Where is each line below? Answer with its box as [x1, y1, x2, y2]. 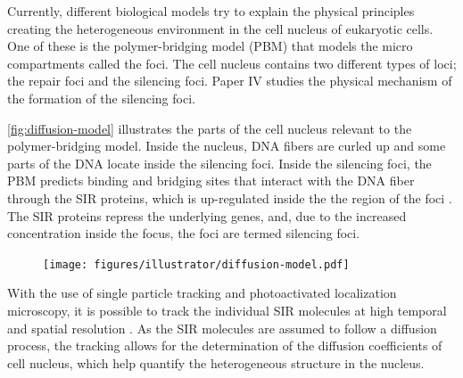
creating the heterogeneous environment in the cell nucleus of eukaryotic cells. [7, 19, 434, 37]
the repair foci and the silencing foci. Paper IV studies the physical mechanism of [7, 71, 452, 90]
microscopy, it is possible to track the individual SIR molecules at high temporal [7, 300, 447, 319]
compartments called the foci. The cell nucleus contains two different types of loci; [7, 53, 457, 72]
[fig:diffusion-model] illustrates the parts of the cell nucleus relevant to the [7, 119, 412, 137]
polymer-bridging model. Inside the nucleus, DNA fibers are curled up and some [7, 136, 446, 155]
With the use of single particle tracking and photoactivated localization [7, 283, 397, 302]
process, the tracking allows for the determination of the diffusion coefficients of [7, 336, 442, 355]
